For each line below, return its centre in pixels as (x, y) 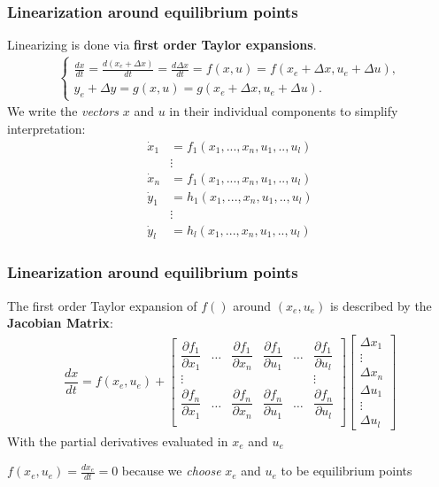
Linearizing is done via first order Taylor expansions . (162, 45)
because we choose (171, 471)
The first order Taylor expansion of (102, 305)
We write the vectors (63, 111)
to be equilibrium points (347, 471)
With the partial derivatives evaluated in (118, 441)
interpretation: (46, 128)
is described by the (381, 305)
